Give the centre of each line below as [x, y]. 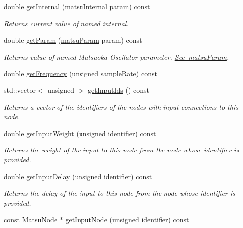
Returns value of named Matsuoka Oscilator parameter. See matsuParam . [117, 56]
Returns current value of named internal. [66, 23]
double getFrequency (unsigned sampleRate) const [81, 73]
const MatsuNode [31, 219]
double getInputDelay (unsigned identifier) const [78, 176]
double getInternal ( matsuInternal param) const [77, 6]
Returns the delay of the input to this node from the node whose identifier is [120, 193]
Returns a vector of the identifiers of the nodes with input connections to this [121, 107]
